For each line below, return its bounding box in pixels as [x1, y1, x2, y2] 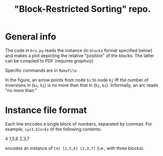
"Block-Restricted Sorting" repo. [14, 3, 151, 15]
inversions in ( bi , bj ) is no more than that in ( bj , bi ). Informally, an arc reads [5, 82, 159, 88]
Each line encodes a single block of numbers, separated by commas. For [5, 121, 153, 126]
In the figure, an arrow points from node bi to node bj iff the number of [5, 77, 149, 83]
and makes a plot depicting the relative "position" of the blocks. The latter [5, 53, 155, 59]
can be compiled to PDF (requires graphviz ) [5, 58, 94, 63]
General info [5, 31, 56, 42]
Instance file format [5, 105, 87, 116]
